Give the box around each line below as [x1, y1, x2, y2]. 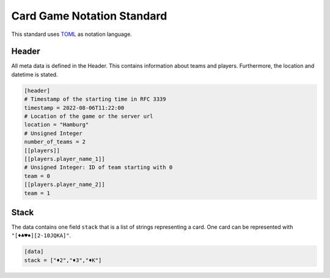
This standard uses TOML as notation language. [11, 30, 133, 38]
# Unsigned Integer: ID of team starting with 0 [24, 164, 173, 171]
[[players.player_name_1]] [24, 155, 105, 162]
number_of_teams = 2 [24, 138, 86, 146]
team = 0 [24, 173, 51, 179]
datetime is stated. [11, 71, 58, 78]
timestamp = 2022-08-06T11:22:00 [24, 104, 125, 111]
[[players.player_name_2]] [24, 181, 105, 188]
